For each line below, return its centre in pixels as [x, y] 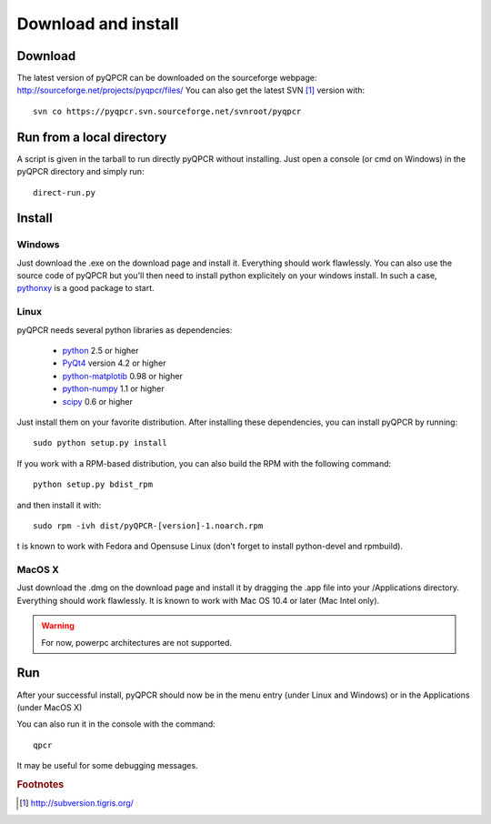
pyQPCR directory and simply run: [80, 172]
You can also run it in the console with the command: [116, 724]
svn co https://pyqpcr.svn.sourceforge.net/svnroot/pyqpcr [167, 111]
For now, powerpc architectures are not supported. [136, 642]
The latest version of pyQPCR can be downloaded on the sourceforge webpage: [167, 78]
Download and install [98, 24]
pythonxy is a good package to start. [85, 288]
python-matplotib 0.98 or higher [123, 376]
